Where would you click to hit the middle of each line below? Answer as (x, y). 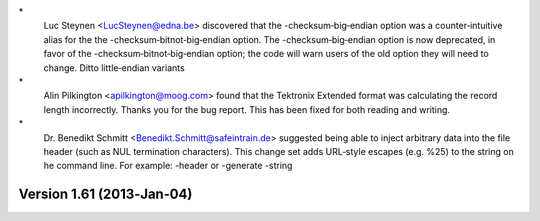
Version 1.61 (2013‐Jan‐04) (105, 194)
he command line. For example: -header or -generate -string (168, 166)
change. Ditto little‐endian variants (114, 67)
